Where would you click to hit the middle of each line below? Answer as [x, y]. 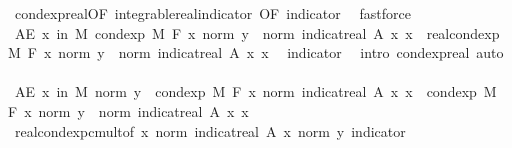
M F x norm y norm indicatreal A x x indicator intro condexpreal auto [256, 52]
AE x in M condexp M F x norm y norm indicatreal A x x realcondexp [257, 32]
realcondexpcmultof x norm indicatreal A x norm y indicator [210, 130]
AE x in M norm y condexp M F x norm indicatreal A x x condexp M [255, 91]
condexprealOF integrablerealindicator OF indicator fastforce [212, 13]
